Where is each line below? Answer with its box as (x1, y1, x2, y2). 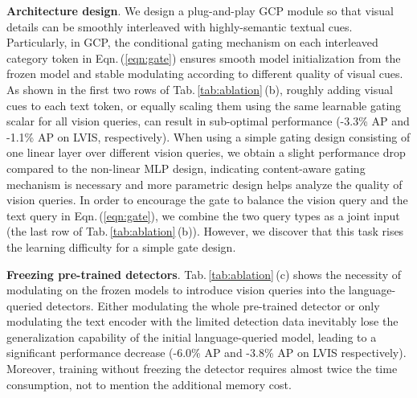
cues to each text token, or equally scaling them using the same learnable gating (6, 96, 402, 113)
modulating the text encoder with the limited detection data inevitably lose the (6, 313, 399, 330)
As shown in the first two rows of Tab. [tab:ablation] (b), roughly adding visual (6, 80, 393, 97)
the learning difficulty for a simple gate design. (6, 238, 236, 255)
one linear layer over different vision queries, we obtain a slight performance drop (6, 144, 406, 161)
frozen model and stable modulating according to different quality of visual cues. (6, 65, 403, 82)
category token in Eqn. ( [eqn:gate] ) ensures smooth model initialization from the (6, 49, 401, 66)
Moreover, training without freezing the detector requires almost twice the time (6, 360, 398, 377)
